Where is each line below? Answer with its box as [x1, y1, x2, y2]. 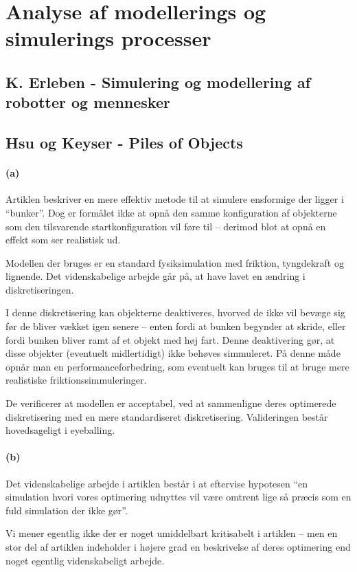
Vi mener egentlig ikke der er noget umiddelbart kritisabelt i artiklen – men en [5, 526, 338, 540]
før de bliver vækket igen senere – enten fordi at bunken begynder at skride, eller [5, 319, 346, 333]
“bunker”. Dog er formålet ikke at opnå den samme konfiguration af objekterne [5, 205, 337, 219]
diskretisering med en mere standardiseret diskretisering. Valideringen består [5, 409, 328, 423]
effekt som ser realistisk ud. [5, 232, 121, 247]
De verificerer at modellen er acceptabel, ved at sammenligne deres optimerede [5, 396, 336, 410]
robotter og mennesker [5, 91, 170, 113]
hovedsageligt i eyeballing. [5, 423, 115, 437]
